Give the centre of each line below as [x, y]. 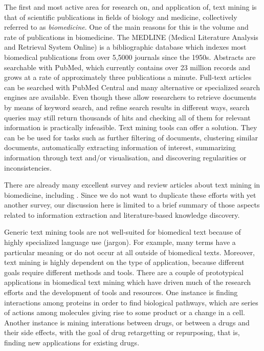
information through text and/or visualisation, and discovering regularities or [125, 157]
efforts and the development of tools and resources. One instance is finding [121, 292]
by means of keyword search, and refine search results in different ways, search [127, 107]
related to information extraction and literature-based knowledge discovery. [122, 214]
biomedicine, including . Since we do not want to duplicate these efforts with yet [130, 194]
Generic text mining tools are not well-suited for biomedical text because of [123, 232]
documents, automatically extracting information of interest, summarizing [120, 147]
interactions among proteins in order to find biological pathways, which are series [131, 302]
